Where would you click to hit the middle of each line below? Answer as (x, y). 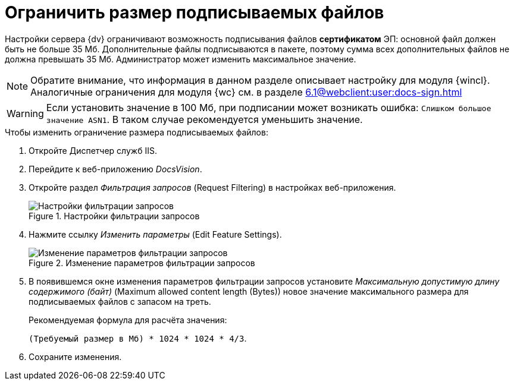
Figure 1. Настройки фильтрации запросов (114, 216)
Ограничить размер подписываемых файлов (195, 12)
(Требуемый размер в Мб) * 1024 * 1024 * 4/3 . (138, 338)
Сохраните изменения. (75, 356)
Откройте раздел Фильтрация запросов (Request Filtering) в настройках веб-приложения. (212, 187)
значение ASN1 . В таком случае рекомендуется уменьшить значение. (204, 119)
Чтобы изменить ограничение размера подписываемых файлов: (137, 132)
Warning (25, 113)
